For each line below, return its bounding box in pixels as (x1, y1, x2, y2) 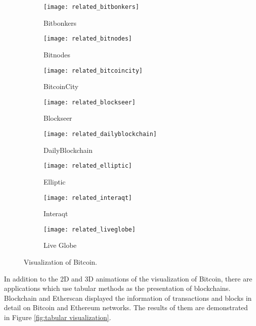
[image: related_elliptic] (43, 162, 132, 170)
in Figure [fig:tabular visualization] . (4, 312, 111, 322)
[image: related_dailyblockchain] (43, 131, 157, 138)
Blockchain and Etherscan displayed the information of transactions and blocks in (4, 292, 252, 303)
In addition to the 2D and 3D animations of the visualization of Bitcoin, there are (4, 273, 253, 283)
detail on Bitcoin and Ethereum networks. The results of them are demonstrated (4, 302, 248, 313)
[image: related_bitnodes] (43, 35, 132, 43)
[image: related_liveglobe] (43, 226, 136, 233)
